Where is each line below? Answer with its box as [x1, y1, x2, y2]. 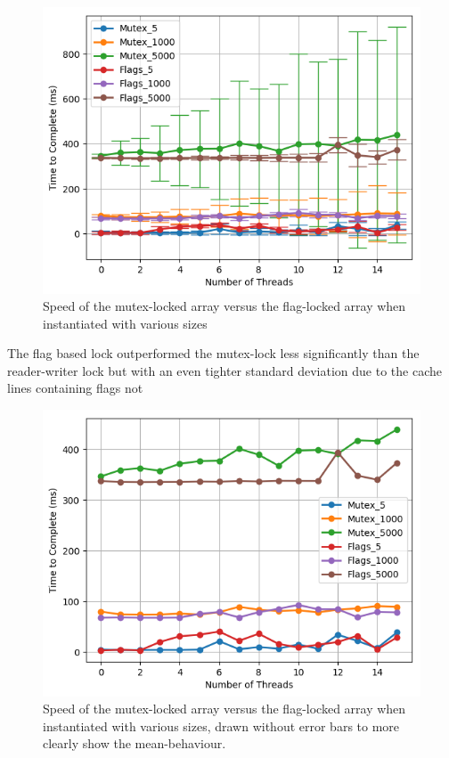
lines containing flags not [7, 379, 143, 397]
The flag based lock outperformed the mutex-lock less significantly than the [7, 344, 420, 363]
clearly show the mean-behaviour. [43, 734, 226, 753]
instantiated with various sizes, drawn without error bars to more [43, 716, 400, 735]
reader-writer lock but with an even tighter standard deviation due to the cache [7, 361, 442, 379]
